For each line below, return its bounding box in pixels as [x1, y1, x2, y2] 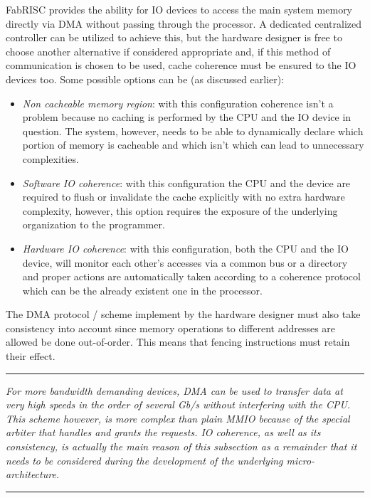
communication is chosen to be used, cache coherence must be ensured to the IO [6, 58, 356, 73]
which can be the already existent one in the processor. [22, 282, 263, 297]
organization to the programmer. [22, 217, 165, 232]
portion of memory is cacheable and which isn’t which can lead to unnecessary [22, 137, 364, 152]
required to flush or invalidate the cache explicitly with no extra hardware [22, 189, 345, 204]
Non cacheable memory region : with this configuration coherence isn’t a [22, 95, 334, 110]
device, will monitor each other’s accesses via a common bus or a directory [22, 255, 348, 270]
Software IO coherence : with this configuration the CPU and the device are [22, 175, 351, 190]
